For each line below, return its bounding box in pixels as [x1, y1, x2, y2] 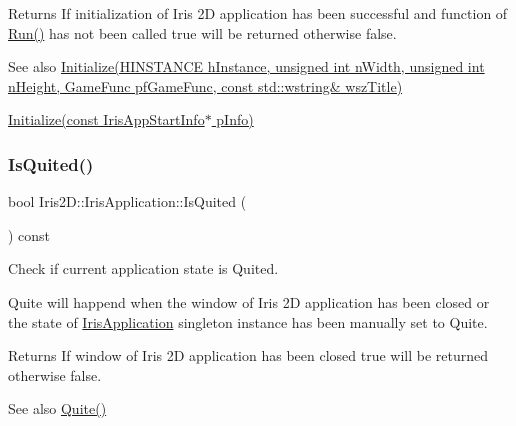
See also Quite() [8, 398, 107, 419]
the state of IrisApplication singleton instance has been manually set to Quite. [8, 311, 488, 332]
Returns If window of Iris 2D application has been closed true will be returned [8, 345, 489, 366]
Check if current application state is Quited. [8, 258, 279, 279]
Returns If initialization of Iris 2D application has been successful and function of [8, 3, 508, 23]
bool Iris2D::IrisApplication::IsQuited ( [8, 191, 247, 212]
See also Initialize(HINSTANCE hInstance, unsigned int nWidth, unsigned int [8, 56, 485, 77]
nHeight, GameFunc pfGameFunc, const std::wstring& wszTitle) [8, 75, 403, 96]
